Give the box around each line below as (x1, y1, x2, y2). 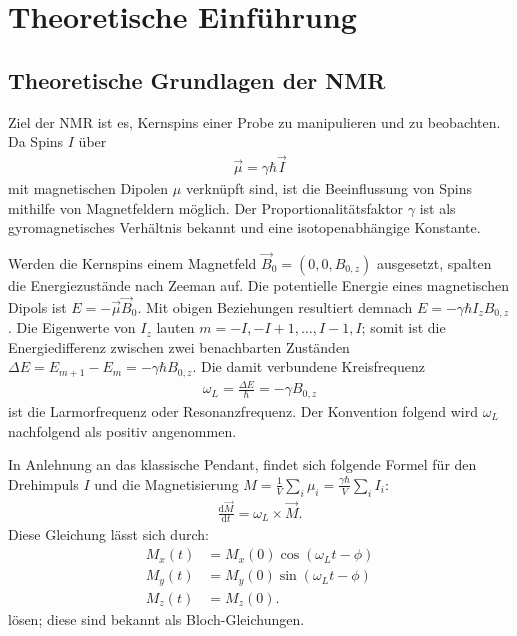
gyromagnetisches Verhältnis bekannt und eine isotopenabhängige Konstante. (8, 217, 481, 238)
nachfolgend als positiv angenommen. (8, 420, 237, 441)
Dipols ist (8, 296, 67, 317)
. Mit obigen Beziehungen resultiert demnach (137, 296, 413, 317)
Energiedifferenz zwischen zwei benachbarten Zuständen (8, 336, 350, 357)
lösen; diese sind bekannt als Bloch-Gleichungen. (8, 608, 305, 629)
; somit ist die (361, 317, 446, 338)
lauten (156, 317, 195, 338)
